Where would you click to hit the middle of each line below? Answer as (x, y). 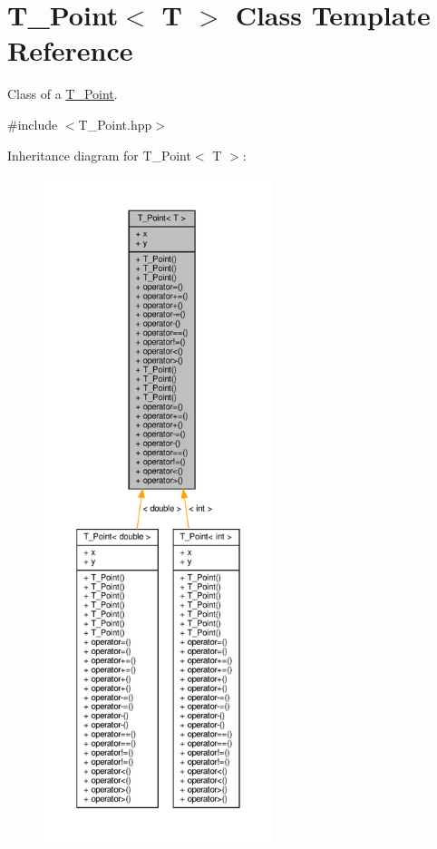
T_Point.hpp (115, 124)
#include (33, 124)
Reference (70, 50)
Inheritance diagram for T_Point (99, 155)
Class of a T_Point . (63, 94)
